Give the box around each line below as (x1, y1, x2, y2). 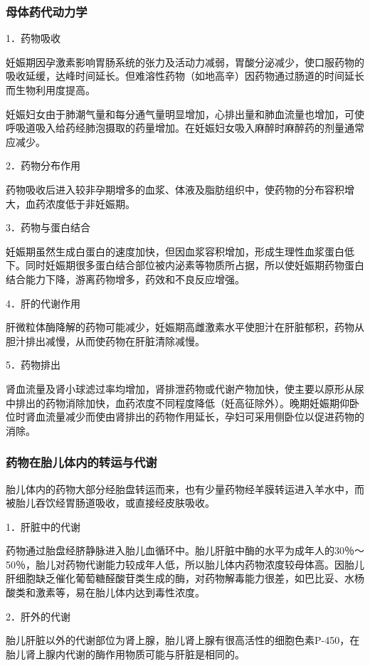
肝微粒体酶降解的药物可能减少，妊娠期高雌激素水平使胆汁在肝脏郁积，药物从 (6, 319, 364, 334)
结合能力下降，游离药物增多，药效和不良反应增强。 (6, 271, 245, 286)
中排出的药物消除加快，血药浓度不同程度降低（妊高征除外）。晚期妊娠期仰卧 (6, 395, 359, 410)
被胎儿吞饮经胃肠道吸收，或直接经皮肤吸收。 (6, 495, 215, 510)
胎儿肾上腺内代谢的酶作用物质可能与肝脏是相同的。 (6, 646, 245, 661)
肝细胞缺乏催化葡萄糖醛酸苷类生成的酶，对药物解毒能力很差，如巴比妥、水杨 (6, 571, 364, 586)
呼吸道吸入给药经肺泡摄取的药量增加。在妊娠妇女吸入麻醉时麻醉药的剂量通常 (6, 120, 364, 135)
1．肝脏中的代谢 (6, 519, 80, 534)
